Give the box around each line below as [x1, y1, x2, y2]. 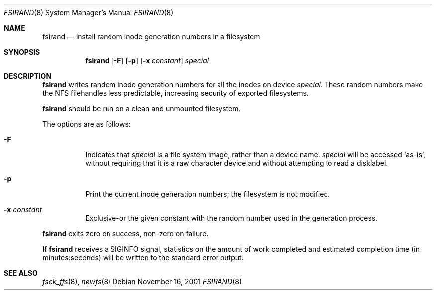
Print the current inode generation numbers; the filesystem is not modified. [85, 190, 330, 198]
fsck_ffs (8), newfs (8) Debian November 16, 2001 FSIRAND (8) [42, 277, 242, 286]
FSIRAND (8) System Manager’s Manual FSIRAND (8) [4, 8, 174, 17]
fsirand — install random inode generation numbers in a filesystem [42, 32, 260, 41]
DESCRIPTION [4, 72, 52, 80]
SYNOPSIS [4, 48, 40, 56]
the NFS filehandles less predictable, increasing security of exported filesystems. [42, 89, 309, 97]
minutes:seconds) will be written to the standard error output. [42, 253, 244, 262]
